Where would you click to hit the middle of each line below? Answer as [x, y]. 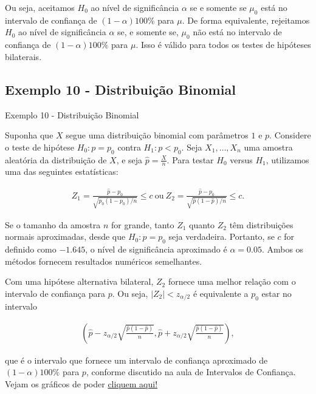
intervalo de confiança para [55, 293]
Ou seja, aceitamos [40, 7]
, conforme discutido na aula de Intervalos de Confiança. [191, 372]
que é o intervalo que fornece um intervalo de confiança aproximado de [136, 360]
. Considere [290, 135]
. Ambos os [283, 249]
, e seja [129, 159]
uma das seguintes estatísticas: [62, 172]
